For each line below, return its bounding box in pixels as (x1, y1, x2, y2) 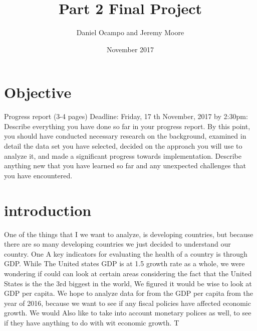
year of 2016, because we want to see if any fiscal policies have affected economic (4, 297, 251, 308)
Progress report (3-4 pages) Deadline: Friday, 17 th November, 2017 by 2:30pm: (4, 111, 248, 122)
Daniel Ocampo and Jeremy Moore (76, 27, 184, 38)
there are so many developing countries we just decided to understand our (4, 239, 231, 249)
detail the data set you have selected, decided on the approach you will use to (4, 141, 242, 151)
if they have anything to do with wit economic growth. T (4, 317, 179, 327)
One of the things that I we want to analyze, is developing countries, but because (4, 229, 253, 239)
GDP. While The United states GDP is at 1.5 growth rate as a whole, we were (4, 258, 245, 269)
